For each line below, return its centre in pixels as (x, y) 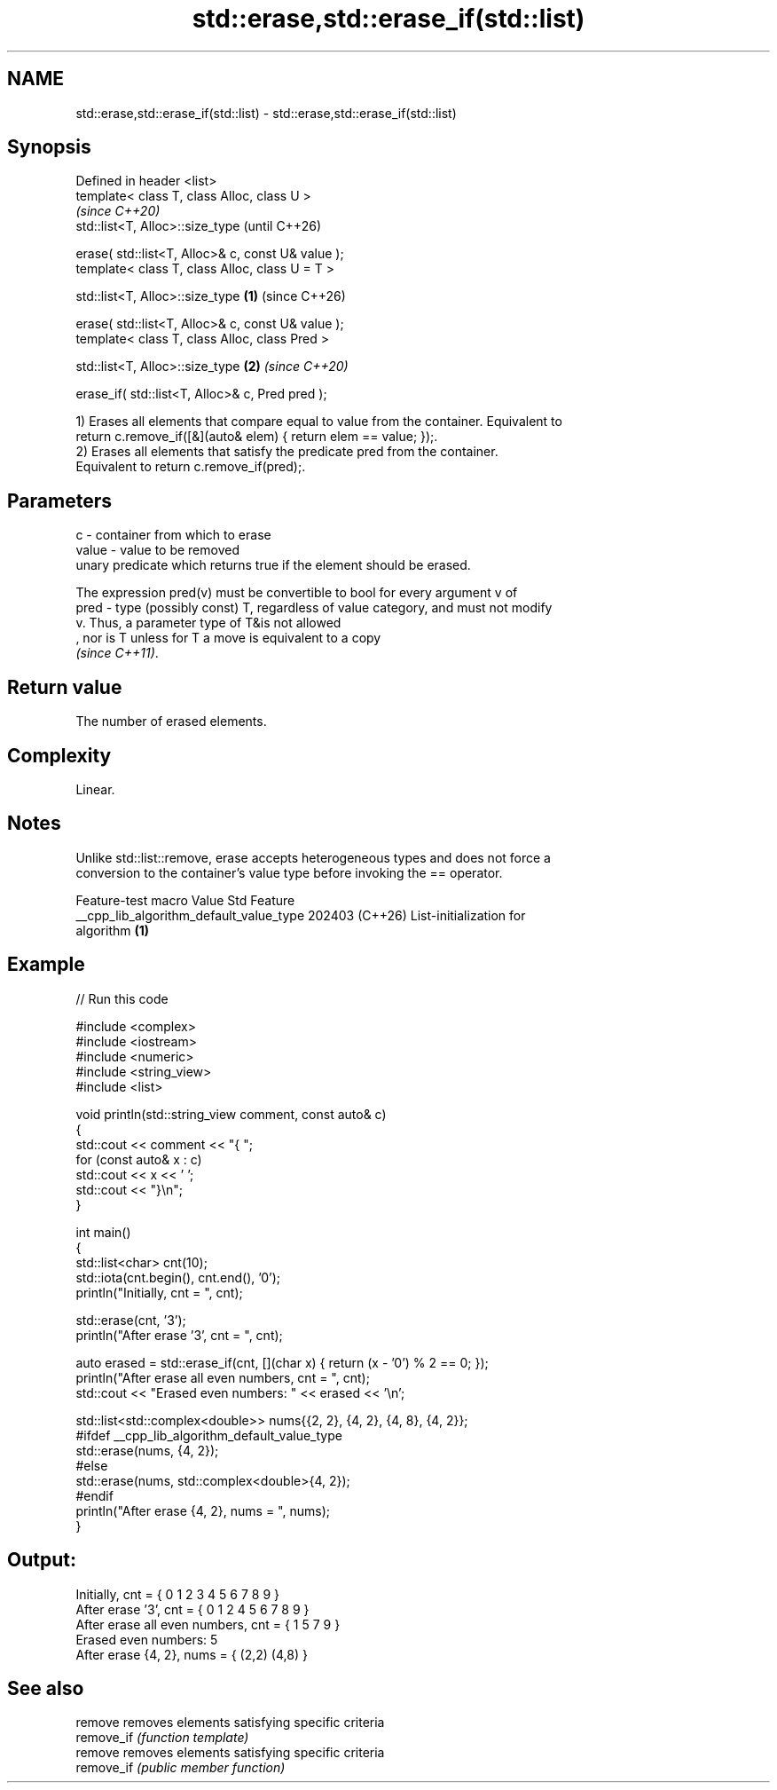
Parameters (59, 501)
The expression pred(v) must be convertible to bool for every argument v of (297, 593)
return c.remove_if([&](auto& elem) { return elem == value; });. (257, 437)
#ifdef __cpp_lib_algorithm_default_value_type (209, 1435)
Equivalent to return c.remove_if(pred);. (191, 467)
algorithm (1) (113, 930)
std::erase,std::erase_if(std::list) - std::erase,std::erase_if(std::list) (266, 113)
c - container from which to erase (173, 535)
